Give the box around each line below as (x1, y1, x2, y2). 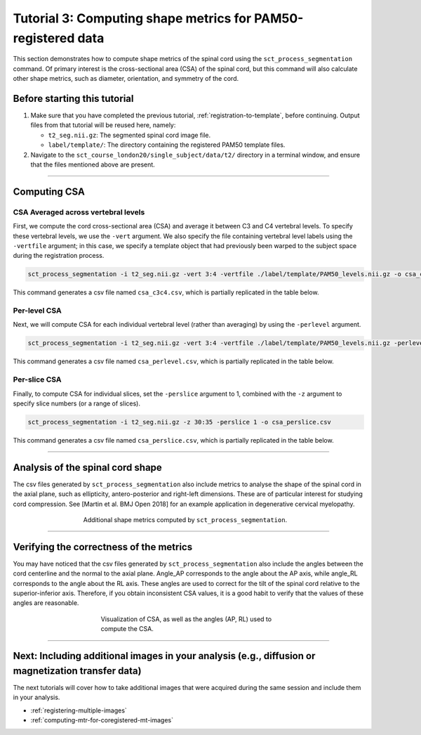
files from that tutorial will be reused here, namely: (30, 121, 176, 129)
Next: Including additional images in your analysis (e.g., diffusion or (13, 650, 316, 662)
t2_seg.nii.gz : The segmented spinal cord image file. (48, 131, 211, 139)
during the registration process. (13, 252, 105, 260)
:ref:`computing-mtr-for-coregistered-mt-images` (30, 715, 174, 724)
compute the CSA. (100, 625, 154, 633)
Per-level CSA (13, 306, 62, 316)
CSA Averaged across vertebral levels (13, 207, 145, 217)
